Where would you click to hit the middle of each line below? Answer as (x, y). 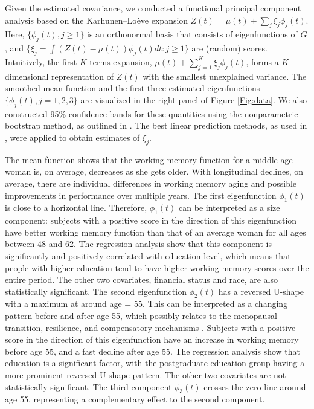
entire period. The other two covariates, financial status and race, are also (142, 279)
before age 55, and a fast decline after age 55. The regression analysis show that (153, 351)
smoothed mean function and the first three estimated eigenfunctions (133, 88)
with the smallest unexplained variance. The (225, 76)
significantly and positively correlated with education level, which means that (148, 255)
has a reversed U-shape (261, 291)
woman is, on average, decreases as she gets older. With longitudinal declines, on (154, 171)
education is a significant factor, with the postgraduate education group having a (155, 363)
